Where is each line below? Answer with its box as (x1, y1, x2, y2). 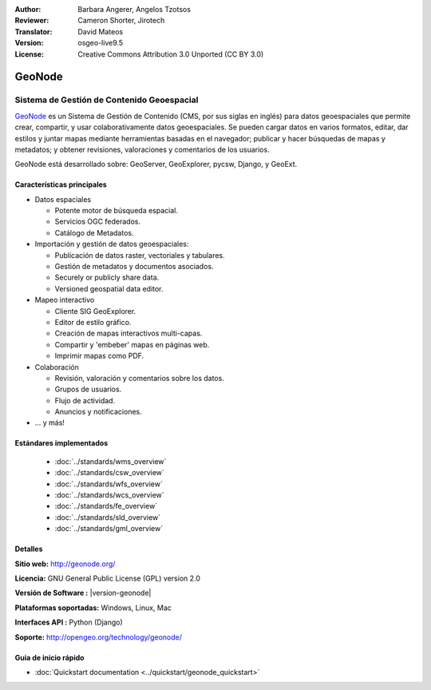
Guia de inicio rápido (14, 652, 85, 662)
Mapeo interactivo (34, 295, 95, 305)
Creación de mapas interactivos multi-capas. (54, 328, 203, 339)
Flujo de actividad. (54, 395, 116, 405)
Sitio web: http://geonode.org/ (14, 559, 116, 569)
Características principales (14, 180, 107, 189)
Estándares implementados (14, 438, 109, 448)
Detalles (14, 544, 43, 554)
